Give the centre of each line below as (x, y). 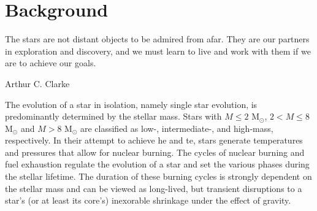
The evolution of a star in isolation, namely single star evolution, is (131, 104)
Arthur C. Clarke (37, 83)
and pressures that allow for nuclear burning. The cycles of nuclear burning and (155, 152)
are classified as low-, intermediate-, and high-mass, (177, 128)
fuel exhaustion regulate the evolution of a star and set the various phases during (157, 164)
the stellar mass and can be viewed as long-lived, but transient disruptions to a (154, 188)
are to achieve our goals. (51, 63)
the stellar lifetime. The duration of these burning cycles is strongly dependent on (158, 176)
